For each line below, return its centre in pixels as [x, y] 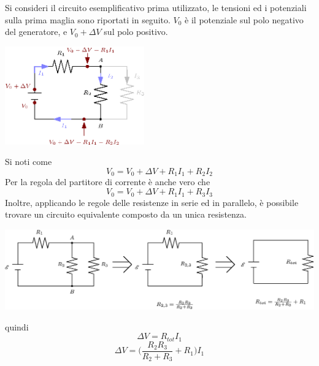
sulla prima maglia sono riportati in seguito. [88, 19]
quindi [17, 326]
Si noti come [29, 162]
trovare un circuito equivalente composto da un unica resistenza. [126, 214]
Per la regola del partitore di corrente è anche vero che [108, 182]
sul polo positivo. [136, 32]
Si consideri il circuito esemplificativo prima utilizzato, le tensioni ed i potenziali [156, 7]
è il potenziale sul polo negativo [244, 19]
